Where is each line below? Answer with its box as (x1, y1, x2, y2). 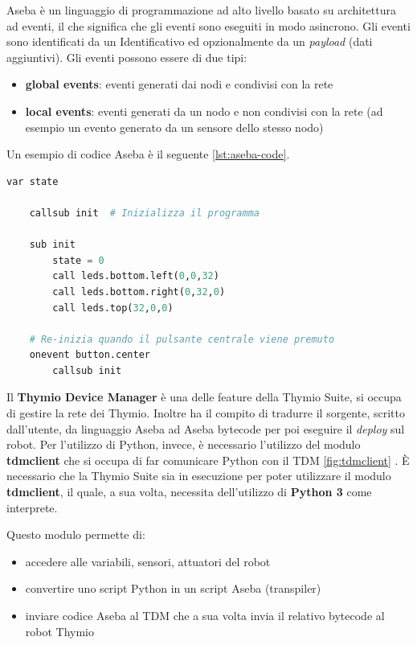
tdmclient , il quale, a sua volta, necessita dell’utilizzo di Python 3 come (6, 483, 372, 500)
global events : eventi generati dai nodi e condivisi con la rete (25, 76, 333, 92)
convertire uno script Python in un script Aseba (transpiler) (25, 580, 321, 597)
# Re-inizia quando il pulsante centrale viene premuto (29, 333, 335, 345)
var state (6, 175, 59, 187)
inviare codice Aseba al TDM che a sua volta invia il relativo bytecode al (25, 607, 385, 623)
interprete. (6, 499, 58, 516)
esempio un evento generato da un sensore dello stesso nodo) (25, 118, 324, 135)
